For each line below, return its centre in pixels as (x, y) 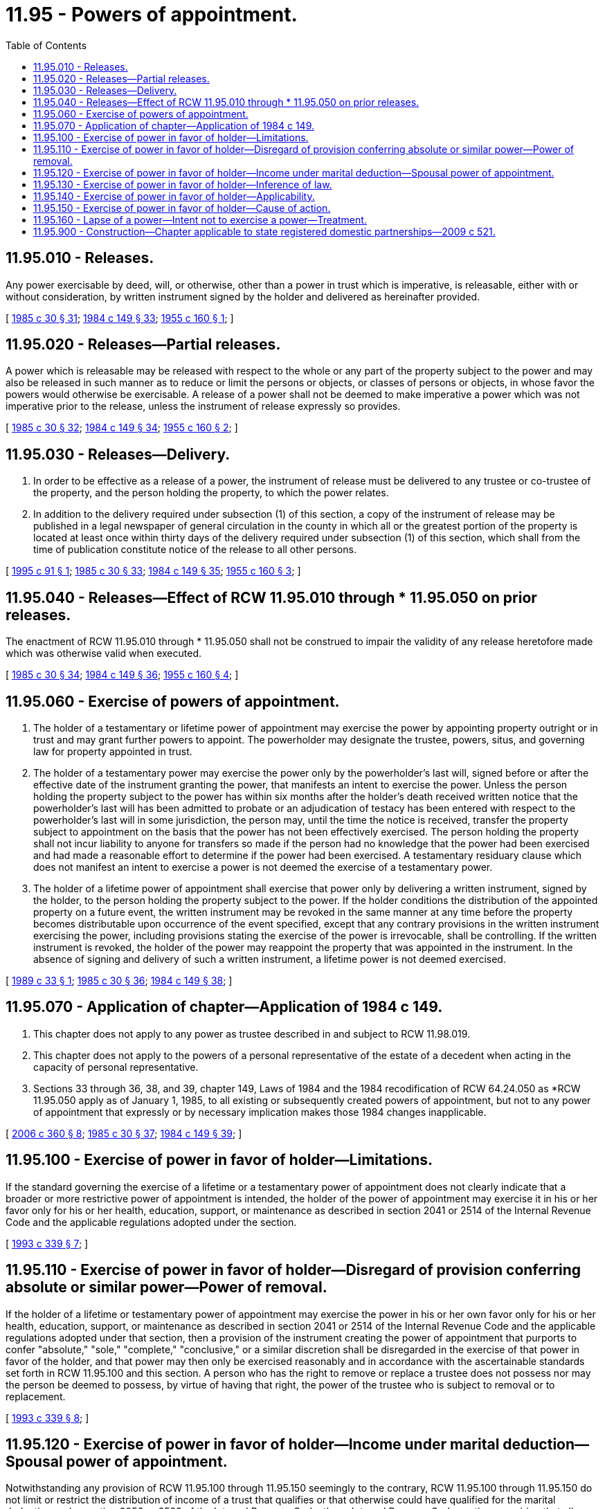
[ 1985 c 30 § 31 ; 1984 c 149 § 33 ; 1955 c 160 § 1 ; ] (120, 318)
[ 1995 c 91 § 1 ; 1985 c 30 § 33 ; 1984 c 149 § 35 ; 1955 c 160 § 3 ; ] (153, 571)
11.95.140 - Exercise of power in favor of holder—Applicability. (174, 196)
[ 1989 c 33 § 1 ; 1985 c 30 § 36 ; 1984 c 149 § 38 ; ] (119, 980)
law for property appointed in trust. (113, 751)
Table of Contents (46, 45)
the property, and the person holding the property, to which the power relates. (211, 493)
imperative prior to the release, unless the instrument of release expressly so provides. (203, 406)
